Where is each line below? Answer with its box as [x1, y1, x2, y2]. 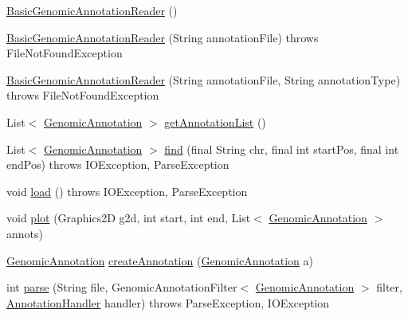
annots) [6, 225, 43, 241]
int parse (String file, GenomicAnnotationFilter [6, 279, 237, 295]
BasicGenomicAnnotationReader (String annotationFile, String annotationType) [6, 71, 401, 88]
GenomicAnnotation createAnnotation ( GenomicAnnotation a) [6, 252, 313, 268]
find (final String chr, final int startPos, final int [164, 140, 399, 157]
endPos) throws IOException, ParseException [6, 156, 229, 173]
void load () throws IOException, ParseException [6, 182, 248, 199]
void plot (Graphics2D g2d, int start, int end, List [6, 209, 251, 226]
